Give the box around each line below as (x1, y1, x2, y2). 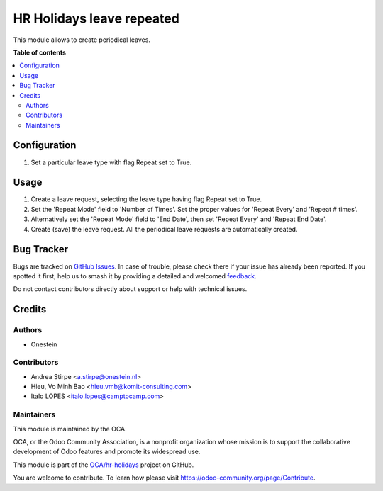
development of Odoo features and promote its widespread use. (13, 447, 201, 456)
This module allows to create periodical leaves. (13, 35, 150, 44)
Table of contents (13, 48, 67, 57)
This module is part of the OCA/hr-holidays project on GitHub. (13, 461, 194, 469)
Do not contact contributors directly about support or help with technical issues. (13, 285, 248, 293)
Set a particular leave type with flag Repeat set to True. (30, 158, 192, 167)
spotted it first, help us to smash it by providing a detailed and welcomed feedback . (13, 271, 257, 280)
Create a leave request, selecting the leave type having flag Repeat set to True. (30, 195, 262, 203)
